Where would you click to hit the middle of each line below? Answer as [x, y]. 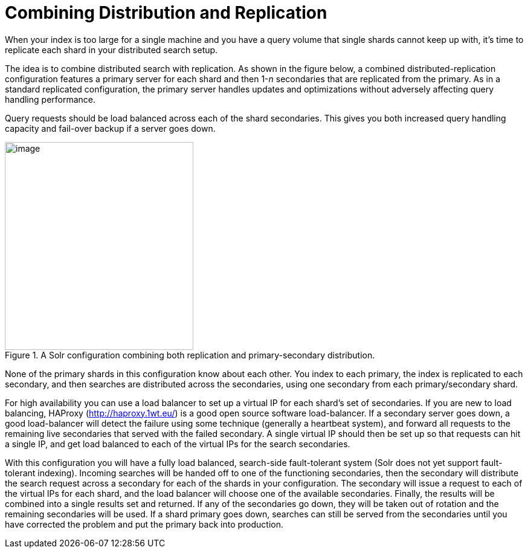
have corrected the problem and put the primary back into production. [144, 524]
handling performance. [50, 99]
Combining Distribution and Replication [166, 13]
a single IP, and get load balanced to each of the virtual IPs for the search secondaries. [178, 444]
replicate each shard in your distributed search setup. [111, 50]
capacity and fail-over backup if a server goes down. [110, 128]
